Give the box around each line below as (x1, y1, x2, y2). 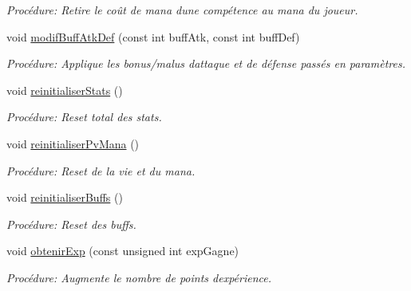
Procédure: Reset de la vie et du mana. (6, 162, 196, 179)
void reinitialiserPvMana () (6, 135, 140, 151)
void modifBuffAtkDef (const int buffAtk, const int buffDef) (6, 28, 300, 45)
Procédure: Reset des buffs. (6, 215, 136, 232)
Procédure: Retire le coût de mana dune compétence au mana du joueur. (6, 2, 358, 18)
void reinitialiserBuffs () (6, 189, 123, 206)
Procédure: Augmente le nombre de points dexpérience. (6, 269, 271, 285)
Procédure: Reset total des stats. (6, 108, 162, 125)
